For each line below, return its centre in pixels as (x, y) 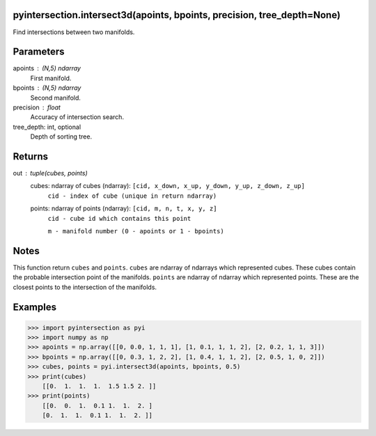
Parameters (39, 52)
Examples (35, 307)
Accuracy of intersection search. (77, 117)
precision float (37, 107)
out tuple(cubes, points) (50, 173)
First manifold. (51, 78)
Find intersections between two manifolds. (74, 32)
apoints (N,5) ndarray (47, 68)
